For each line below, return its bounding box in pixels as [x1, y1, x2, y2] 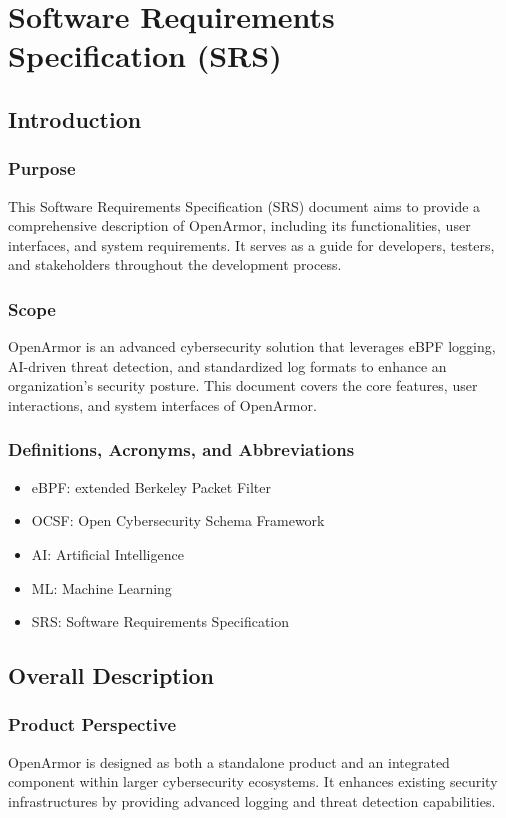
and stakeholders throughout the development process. [8, 254, 342, 275]
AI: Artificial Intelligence [31, 543, 184, 564]
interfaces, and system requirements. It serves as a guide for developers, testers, [8, 234, 495, 255]
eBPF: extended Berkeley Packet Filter [31, 476, 272, 497]
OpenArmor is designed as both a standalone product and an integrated [8, 751, 450, 772]
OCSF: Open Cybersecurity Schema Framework [31, 510, 325, 531]
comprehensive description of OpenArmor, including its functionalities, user [8, 215, 471, 236]
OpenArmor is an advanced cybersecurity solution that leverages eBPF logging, [8, 336, 496, 357]
